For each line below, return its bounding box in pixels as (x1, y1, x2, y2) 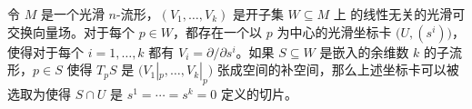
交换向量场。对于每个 (7, 22, 135, 41)
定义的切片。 (220, 84, 297, 103)
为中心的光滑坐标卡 (276, 22, 392, 41)
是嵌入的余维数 (319, 42, 409, 61)
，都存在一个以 (173, 22, 263, 41)
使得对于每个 (7, 42, 84, 61)
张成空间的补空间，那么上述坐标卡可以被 (216, 60, 459, 79)
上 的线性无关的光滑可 (333, 5, 466, 23)
